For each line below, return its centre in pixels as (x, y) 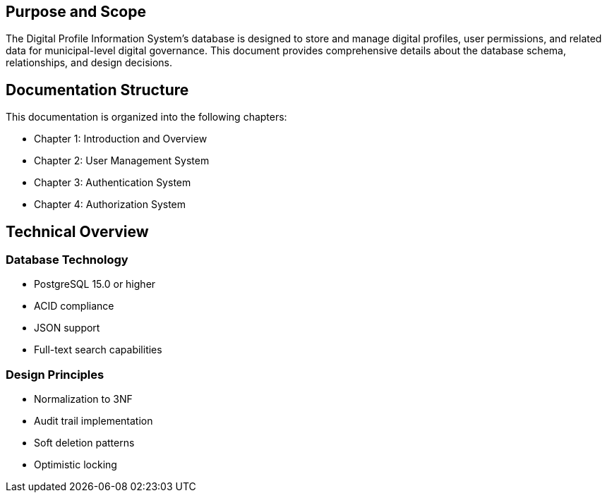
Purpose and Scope (76, 12)
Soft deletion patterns (84, 443)
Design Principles (55, 374)
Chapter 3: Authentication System (113, 183)
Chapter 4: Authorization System (110, 205)
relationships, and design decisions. (89, 63)
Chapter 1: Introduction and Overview (121, 139)
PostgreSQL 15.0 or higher (95, 284)
